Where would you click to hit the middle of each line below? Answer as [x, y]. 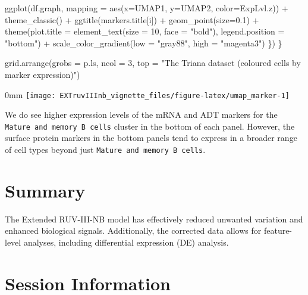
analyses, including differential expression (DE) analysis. [126, 242]
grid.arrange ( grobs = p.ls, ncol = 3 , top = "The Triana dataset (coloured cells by [153, 63]
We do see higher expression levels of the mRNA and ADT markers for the [141, 114]
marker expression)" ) [43, 74]
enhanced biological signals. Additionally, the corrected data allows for [133, 230]
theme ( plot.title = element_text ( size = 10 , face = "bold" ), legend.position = [145, 31]
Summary [45, 190]
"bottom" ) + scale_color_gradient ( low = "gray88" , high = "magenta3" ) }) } [144, 43]
